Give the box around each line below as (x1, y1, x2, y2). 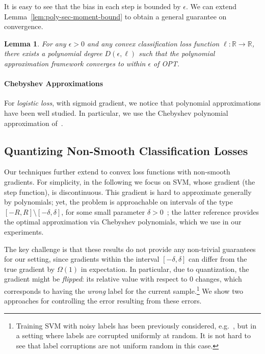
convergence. (4, 21, 43, 32)
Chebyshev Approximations (4, 78, 103, 89)
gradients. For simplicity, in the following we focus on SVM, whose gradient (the (4, 176, 255, 187)
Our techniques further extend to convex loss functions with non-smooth (4, 166, 230, 177)
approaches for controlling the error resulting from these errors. (4, 295, 202, 306)
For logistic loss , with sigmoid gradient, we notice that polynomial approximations (4, 97, 261, 108)
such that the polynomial (139, 48, 215, 59)
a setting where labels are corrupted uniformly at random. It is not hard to (16, 330, 251, 341)
